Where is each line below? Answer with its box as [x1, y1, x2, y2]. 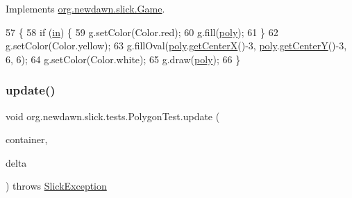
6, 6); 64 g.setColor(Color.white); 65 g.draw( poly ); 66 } [6, 51, 241, 66]
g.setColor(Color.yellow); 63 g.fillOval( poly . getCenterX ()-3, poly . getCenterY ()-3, [6, 38, 347, 53]
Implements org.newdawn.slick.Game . [6, 1, 165, 15]
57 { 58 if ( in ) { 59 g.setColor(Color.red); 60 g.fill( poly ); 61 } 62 [6, 24, 278, 39]
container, [6, 132, 48, 147]
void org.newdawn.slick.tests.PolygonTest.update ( [6, 108, 220, 123]
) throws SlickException [6, 179, 107, 193]
